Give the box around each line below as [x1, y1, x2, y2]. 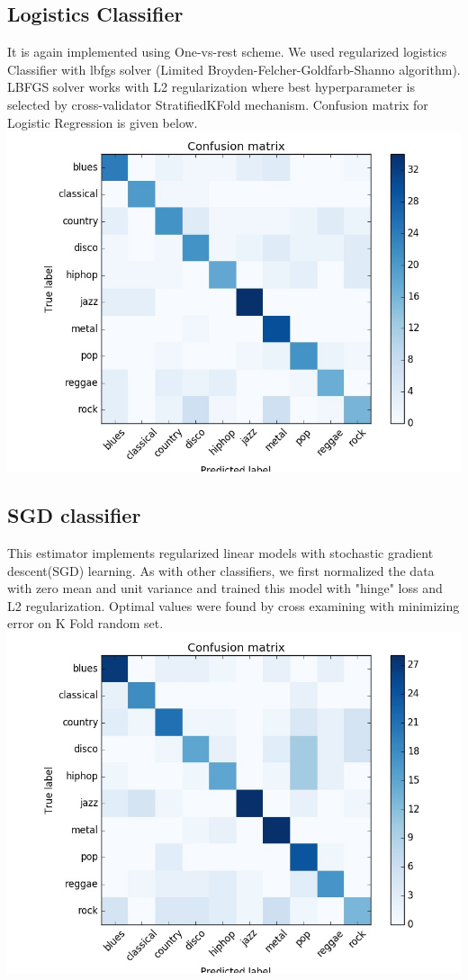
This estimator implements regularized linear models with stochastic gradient [7, 543, 434, 562]
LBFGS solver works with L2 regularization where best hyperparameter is [7, 77, 415, 96]
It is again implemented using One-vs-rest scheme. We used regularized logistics [7, 42, 447, 61]
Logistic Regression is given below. [7, 112, 198, 131]
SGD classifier [7, 501, 141, 529]
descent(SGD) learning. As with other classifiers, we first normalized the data [7, 561, 435, 580]
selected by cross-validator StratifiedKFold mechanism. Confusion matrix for [7, 94, 428, 113]
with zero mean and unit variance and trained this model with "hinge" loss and [7, 579, 443, 598]
